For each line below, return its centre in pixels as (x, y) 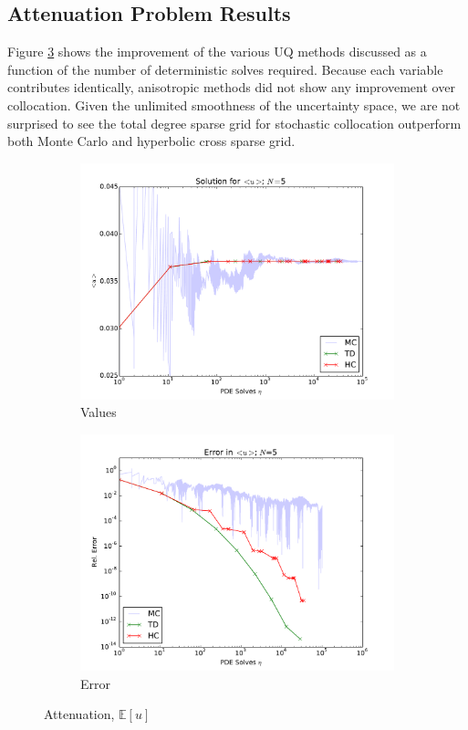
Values (99, 412)
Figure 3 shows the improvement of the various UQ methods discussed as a (217, 52)
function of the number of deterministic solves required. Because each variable (225, 69)
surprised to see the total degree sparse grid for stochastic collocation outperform (234, 123)
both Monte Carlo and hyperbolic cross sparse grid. (151, 141)
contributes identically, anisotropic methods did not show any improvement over (231, 87)
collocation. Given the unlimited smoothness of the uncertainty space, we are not (234, 104)
